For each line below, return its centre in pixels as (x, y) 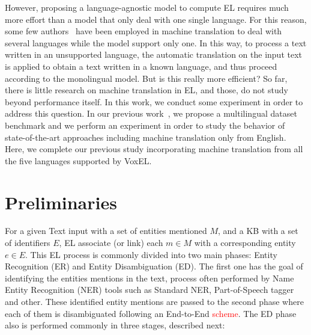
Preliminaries (61, 202)
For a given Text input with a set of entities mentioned (106, 231)
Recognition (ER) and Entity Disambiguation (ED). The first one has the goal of (154, 266)
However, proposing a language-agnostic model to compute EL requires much (147, 7)
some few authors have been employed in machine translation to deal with (143, 31)
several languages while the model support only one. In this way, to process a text (156, 42)
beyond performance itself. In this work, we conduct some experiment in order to (154, 101)
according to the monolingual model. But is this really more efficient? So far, (146, 78)
